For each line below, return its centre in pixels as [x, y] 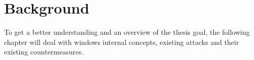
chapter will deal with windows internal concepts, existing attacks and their [122, 42]
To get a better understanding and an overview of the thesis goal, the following [127, 32]
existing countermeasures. [44, 52]
